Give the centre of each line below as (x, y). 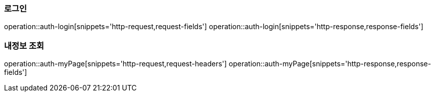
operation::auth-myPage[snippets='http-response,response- (330, 64)
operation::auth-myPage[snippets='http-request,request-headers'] (115, 64)
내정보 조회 (24, 45)
